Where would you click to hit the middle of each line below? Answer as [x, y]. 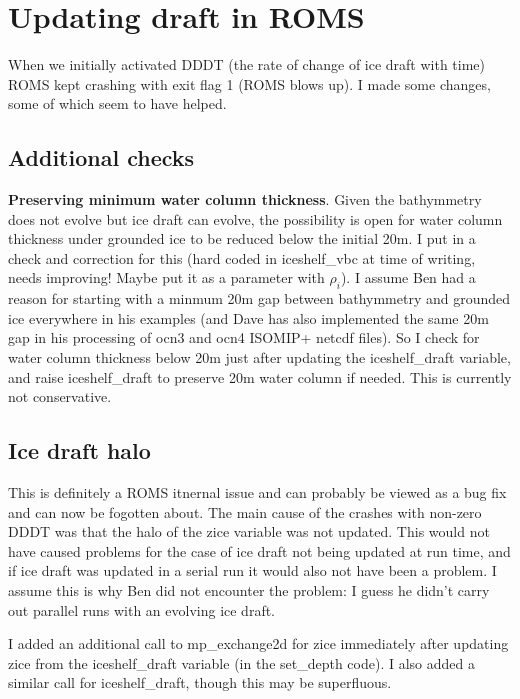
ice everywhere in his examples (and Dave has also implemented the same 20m [248, 317]
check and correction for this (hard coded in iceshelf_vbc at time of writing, [242, 257]
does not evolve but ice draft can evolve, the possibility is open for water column [255, 218]
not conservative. [60, 396]
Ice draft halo [79, 450]
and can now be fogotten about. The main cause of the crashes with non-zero [245, 511]
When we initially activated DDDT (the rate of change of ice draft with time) [247, 64]
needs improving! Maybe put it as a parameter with [166, 277]
